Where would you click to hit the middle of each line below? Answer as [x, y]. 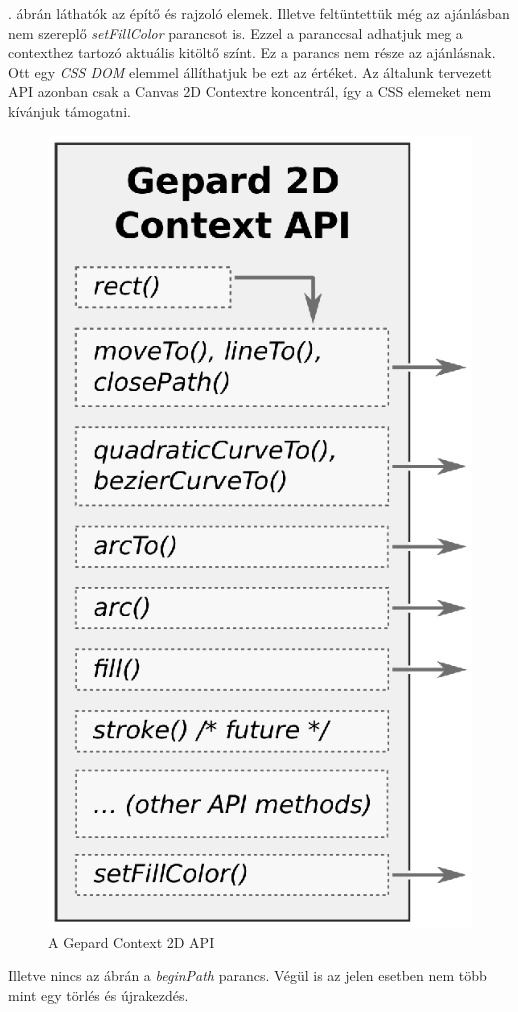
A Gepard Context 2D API [131, 941]
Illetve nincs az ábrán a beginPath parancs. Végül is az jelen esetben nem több [247, 975]
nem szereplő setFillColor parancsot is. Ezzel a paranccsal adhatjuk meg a [235, 32]
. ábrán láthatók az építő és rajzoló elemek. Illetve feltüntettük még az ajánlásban [259, 13]
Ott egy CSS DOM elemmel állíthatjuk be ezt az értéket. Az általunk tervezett [250, 71]
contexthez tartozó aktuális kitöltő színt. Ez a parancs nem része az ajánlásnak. [252, 52]
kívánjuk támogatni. [69, 110]
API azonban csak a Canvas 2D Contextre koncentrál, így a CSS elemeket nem [250, 91]
